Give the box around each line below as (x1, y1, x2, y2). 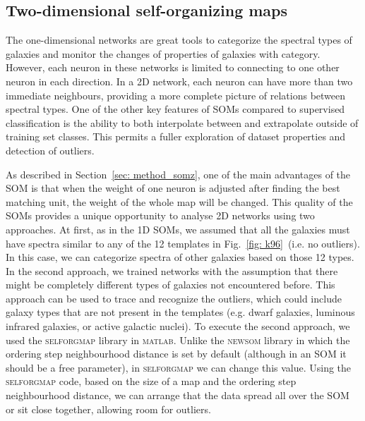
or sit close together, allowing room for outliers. (6, 401, 211, 416)
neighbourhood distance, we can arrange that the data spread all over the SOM (6, 388, 349, 403)
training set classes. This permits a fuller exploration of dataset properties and (6, 129, 346, 144)
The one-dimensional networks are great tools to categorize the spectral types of (6, 32, 352, 47)
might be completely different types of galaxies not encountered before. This (6, 277, 335, 292)
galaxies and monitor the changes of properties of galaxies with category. (6, 46, 321, 61)
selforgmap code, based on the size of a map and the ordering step (6, 374, 297, 389)
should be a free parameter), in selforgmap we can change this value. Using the (6, 360, 352, 374)
